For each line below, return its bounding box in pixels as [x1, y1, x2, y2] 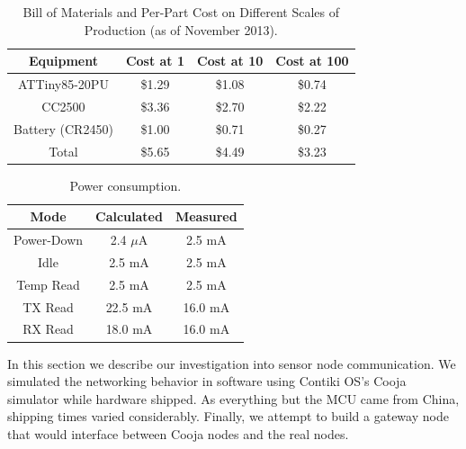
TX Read [22, 297, 74, 316]
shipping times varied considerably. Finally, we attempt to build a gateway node [7, 407, 449, 426]
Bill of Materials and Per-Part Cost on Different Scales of [22, 3, 340, 21]
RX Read [22, 319, 74, 338]
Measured [175, 207, 237, 226]
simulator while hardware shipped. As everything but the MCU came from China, [7, 389, 460, 408]
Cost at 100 [275, 51, 349, 70]
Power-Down [13, 230, 84, 249]
